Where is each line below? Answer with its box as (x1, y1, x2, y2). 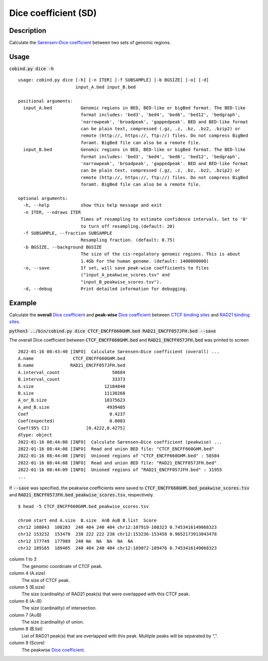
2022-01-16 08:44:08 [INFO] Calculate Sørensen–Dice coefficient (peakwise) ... (18, 439, 222, 445)
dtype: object (18, 432, 52, 438)
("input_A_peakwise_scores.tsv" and (80, 272, 170, 278)
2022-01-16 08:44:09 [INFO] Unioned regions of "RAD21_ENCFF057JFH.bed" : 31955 (18, 467, 222, 472)
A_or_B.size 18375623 (18, 397, 126, 403)
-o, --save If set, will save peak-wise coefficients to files (23, 265, 209, 271)
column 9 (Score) (9, 640, 45, 646)
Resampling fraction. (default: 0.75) (80, 237, 175, 243)
